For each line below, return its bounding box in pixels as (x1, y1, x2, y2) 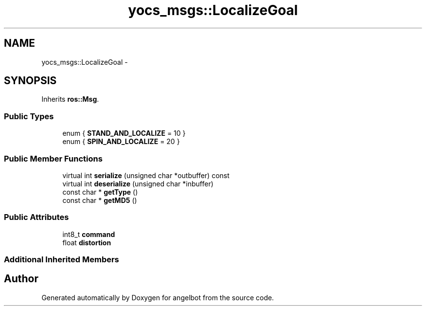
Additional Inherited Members (4, 255, 119, 265)
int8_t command (62, 230, 115, 238)
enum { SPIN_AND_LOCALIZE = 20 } (62, 137, 180, 146)
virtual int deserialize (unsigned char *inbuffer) (62, 179, 213, 188)
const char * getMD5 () (62, 196, 137, 204)
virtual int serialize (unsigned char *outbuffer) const (62, 171, 230, 180)
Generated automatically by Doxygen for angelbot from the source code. (41, 293, 274, 302)
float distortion (62, 238, 111, 247)
